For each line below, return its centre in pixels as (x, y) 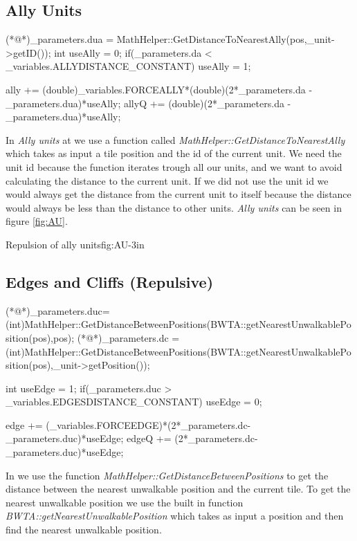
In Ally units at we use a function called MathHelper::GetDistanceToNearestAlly (175, 139)
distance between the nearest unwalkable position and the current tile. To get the (178, 489)
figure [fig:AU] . (37, 221)
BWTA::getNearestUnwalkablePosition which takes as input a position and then (175, 516)
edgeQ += (149, 438)
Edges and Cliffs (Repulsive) (110, 281)
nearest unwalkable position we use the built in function (125, 502)
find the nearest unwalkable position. (84, 530)
